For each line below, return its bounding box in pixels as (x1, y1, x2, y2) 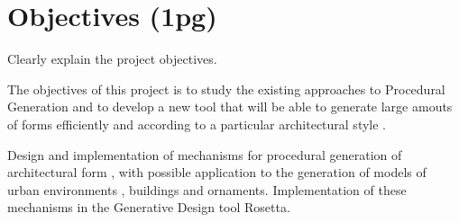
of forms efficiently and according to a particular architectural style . (7, 114, 386, 133)
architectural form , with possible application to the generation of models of (7, 163, 427, 182)
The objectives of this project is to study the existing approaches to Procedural (7, 79, 445, 98)
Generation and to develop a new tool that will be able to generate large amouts (7, 97, 453, 116)
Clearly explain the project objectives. (7, 49, 217, 68)
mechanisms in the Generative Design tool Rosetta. (7, 198, 290, 217)
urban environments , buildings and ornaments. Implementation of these (7, 180, 407, 199)
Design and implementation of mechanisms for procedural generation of (7, 145, 402, 164)
